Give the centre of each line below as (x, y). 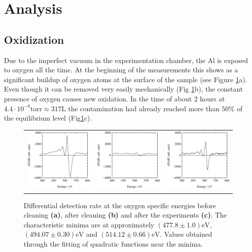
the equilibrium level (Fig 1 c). (48, 118)
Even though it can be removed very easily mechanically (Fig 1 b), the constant (124, 89)
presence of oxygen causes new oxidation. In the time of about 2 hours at (114, 98)
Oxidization (34, 39)
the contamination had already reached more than (144, 108)
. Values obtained (186, 234)
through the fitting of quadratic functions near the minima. (113, 243)
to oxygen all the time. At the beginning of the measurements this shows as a (121, 70)
